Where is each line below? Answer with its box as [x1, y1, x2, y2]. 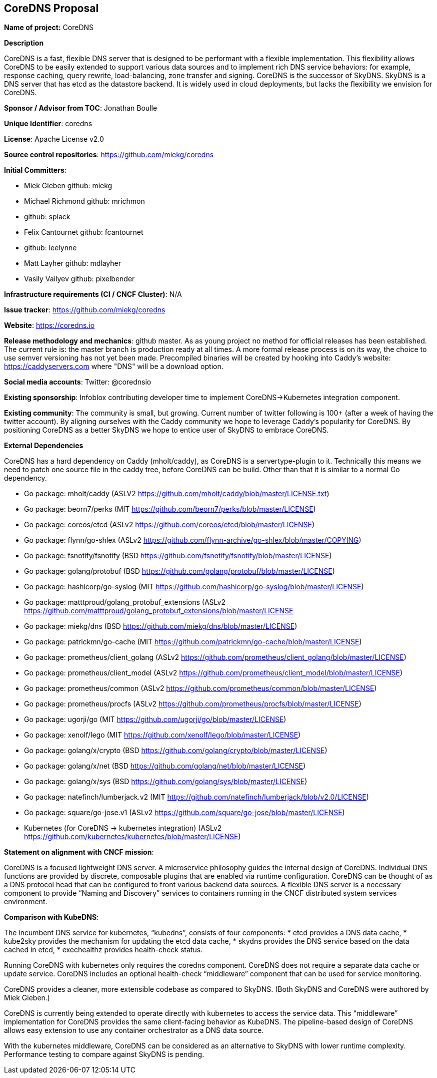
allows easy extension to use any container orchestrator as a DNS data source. [4, 1026, 264, 1035]
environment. [4, 897, 47, 906]
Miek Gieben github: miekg [24, 181, 112, 190]
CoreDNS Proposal [4, 2, 99, 15]
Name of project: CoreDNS [4, 23, 94, 32]
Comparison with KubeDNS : [4, 913, 99, 922]
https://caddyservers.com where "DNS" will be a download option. [4, 362, 223, 371]
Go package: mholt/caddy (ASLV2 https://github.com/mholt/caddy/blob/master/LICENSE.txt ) [24, 489, 329, 498]
